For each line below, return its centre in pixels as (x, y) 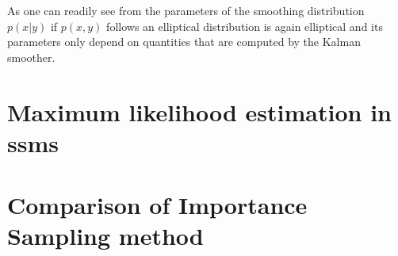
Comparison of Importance (157, 205)
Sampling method (105, 236)
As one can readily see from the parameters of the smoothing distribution (186, 10)
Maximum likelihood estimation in (199, 111)
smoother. (31, 57)
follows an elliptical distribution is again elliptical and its (245, 26)
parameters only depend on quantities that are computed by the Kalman (184, 42)
